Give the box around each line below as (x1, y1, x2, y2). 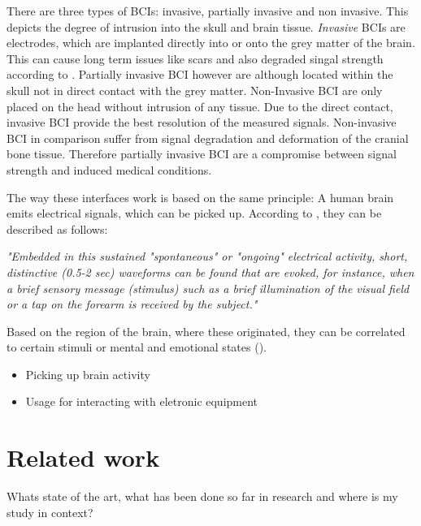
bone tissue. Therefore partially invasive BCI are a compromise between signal (7, 145, 397, 162)
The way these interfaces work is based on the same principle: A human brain (7, 188, 394, 205)
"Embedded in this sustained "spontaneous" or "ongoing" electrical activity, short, (7, 248, 408, 265)
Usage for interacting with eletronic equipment (25, 393, 258, 410)
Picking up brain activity (25, 365, 150, 382)
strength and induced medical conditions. (7, 161, 212, 178)
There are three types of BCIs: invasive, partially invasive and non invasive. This (7, 2, 409, 19)
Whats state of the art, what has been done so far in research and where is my (7, 488, 398, 505)
